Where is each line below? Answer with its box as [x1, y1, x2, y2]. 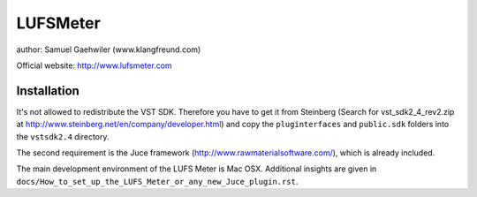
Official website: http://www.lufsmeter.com [16, 60, 172, 71]
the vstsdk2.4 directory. [16, 131, 110, 141]
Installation [16, 83, 79, 98]
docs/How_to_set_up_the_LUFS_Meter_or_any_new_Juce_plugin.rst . [16, 176, 299, 186]
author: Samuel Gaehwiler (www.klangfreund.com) [16, 44, 201, 55]
